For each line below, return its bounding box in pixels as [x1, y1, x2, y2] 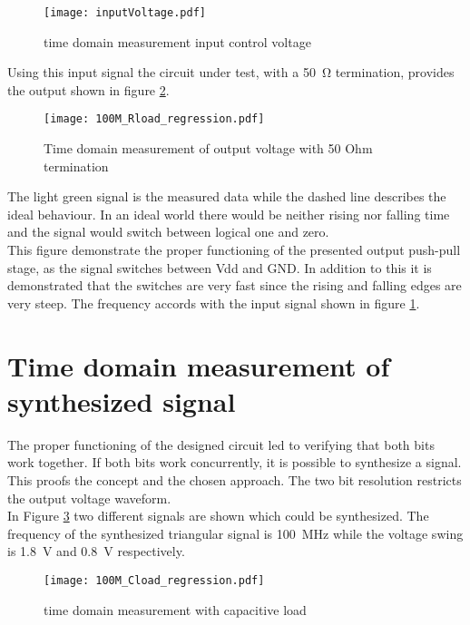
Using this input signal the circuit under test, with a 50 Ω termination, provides [7, 63, 455, 82]
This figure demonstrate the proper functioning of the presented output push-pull [7, 240, 461, 259]
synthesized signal [7, 382, 236, 419]
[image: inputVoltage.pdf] [44, 6, 206, 19]
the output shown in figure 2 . [7, 80, 170, 99]
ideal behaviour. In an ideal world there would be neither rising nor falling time [7, 204, 450, 223]
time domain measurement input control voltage [44, 32, 311, 51]
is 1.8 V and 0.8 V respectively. [7, 542, 185, 561]
